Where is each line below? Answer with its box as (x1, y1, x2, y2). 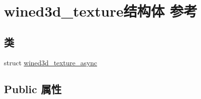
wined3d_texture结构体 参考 (4, 1, 198, 21)
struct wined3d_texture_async (4, 57, 98, 67)
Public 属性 (4, 81, 62, 96)
